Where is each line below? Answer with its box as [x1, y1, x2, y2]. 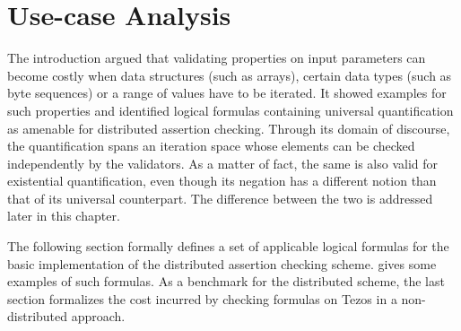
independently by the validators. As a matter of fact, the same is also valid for [7, 153, 438, 172]
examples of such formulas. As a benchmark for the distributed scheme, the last [7, 272, 445, 291]
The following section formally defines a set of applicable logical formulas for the [7, 237, 449, 256]
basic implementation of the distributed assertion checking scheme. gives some [7, 254, 437, 273]
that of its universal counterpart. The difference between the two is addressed [7, 188, 433, 207]
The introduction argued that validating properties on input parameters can [7, 48, 426, 67]
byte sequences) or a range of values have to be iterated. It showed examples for [7, 83, 447, 102]
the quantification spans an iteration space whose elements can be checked [7, 136, 415, 155]
